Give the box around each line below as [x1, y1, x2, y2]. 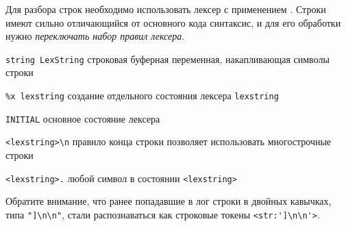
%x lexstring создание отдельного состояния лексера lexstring [5, 88, 279, 103]
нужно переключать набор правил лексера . [5, 29, 185, 43]
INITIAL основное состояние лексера [5, 111, 160, 125]
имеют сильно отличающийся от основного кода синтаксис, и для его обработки [5, 15, 341, 29]
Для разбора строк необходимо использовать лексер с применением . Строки [5, 2, 326, 16]
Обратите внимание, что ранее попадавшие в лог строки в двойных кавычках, [5, 194, 332, 208]
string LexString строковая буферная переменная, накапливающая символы [5, 51, 330, 66]
